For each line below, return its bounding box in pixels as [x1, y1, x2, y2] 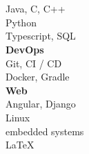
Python [6, 15, 37, 29]
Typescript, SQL [6, 28, 76, 43]
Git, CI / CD [6, 55, 62, 70]
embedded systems [6, 123, 84, 138]
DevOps [6, 42, 44, 56]
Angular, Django [6, 96, 76, 111]
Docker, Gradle [6, 69, 70, 84]
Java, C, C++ [6, 1, 66, 16]
